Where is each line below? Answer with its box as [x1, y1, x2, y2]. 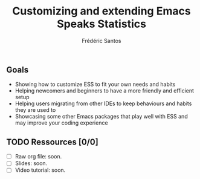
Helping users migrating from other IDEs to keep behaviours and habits [15, 100, 192, 107]
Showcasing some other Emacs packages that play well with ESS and [15, 113, 189, 120]
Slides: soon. [15, 160, 48, 167]
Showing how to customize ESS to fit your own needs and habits [15, 80, 176, 88]
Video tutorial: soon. [15, 166, 66, 174]
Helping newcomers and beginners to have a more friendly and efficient [15, 87, 195, 94]
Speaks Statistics [56, 17, 147, 31]
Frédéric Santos [82, 37, 121, 44]
